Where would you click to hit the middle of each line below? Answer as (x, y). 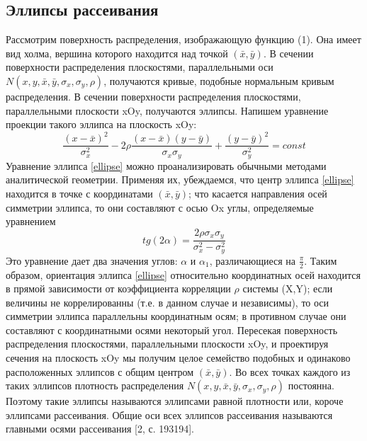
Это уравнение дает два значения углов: (92, 260)
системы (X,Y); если (288, 288)
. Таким (321, 260)
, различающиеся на (252, 260)
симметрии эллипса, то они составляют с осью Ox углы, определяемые (160, 207)
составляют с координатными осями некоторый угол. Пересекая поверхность (172, 330)
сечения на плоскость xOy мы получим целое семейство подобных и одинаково (178, 358)
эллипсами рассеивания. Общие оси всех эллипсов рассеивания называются (169, 414)
